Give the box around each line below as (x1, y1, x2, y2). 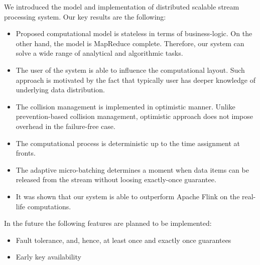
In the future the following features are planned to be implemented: (4, 218, 212, 228)
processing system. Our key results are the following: (4, 11, 166, 22)
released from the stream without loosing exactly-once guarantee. (16, 174, 216, 185)
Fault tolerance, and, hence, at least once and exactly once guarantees (16, 234, 231, 245)
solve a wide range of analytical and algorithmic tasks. (16, 48, 183, 58)
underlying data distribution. (16, 84, 105, 95)
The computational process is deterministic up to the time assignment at (16, 138, 240, 148)
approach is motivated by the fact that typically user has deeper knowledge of (16, 74, 255, 85)
